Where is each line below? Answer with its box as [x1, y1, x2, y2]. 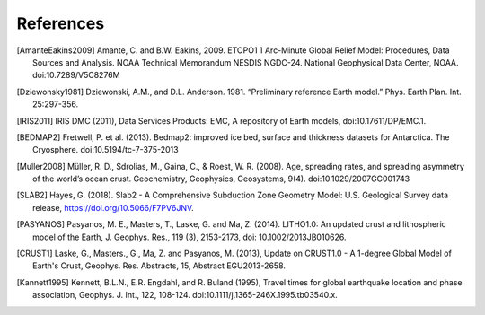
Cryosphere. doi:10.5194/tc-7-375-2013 [32, 144, 179, 155]
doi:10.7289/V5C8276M [32, 70, 120, 81]
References [16, 13, 105, 33]
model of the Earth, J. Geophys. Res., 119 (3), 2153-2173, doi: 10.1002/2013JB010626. [32, 232, 347, 242]
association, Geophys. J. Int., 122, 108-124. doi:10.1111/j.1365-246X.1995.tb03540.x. [32, 290, 339, 301]
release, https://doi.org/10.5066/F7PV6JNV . [32, 202, 195, 213]
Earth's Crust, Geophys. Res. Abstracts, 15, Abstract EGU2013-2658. [32, 260, 287, 271]
